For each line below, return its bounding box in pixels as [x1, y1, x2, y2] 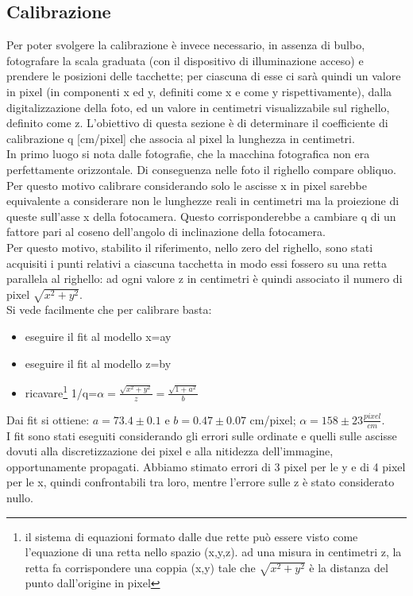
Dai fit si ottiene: [6, 411, 90, 428]
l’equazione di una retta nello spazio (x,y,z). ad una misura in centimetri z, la [25, 544, 402, 560]
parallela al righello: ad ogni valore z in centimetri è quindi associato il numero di [6, 270, 403, 287]
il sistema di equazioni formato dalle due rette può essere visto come [25, 528, 358, 544]
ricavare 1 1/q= [25, 382, 98, 401]
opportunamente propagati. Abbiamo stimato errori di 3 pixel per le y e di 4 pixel [6, 458, 406, 474]
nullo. [6, 489, 33, 505]
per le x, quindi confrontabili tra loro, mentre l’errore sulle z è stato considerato [6, 474, 395, 490]
